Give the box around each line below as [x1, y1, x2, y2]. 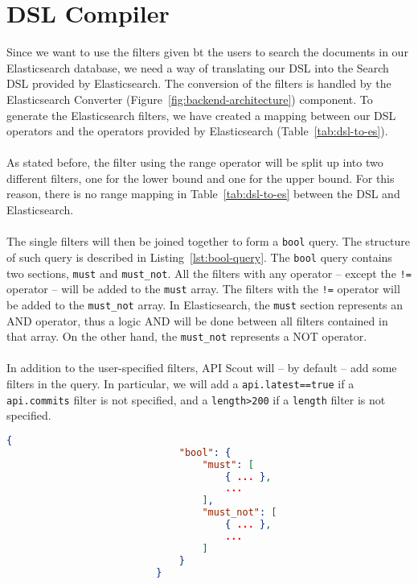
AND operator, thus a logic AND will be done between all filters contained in [6, 312, 388, 329]
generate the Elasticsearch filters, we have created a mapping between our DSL [6, 106, 396, 123]
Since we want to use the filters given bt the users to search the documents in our [6, 43, 408, 60]
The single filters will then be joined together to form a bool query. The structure [6, 233, 410, 250]
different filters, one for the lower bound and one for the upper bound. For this [6, 169, 395, 186]
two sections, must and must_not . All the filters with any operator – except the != [6, 264, 412, 281]
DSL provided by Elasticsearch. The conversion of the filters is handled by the [6, 75, 391, 92]
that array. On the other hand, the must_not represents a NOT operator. [6, 328, 367, 345]
